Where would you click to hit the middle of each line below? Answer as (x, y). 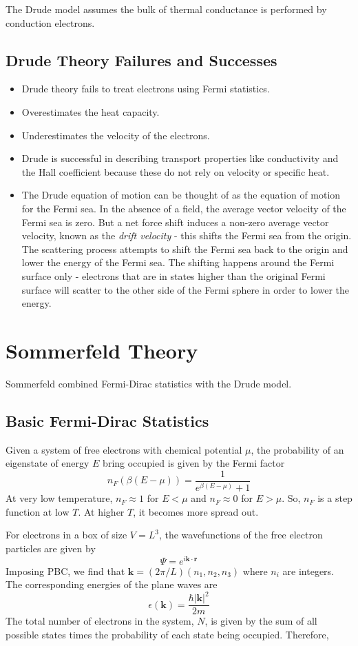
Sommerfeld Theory (102, 350)
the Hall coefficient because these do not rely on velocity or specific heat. (176, 171)
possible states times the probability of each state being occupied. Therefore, (167, 635)
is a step (335, 498)
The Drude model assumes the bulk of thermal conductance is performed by (166, 9)
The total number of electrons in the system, (100, 621)
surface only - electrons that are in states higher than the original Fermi (173, 275)
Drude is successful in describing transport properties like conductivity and (180, 158)
